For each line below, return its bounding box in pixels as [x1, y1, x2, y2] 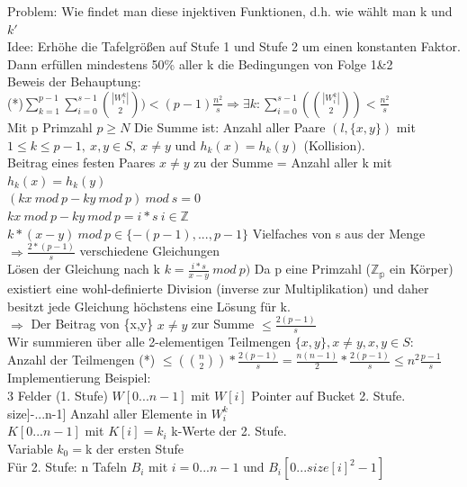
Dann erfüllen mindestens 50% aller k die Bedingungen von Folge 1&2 [7, 54, 393, 73]
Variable [7, 438, 53, 457]
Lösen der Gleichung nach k [7, 259, 160, 278]
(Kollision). [303, 135, 365, 154]
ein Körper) [389, 259, 454, 278]
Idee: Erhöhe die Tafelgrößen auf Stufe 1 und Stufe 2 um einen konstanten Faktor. [7, 37, 461, 56]
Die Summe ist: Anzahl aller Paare [134, 117, 326, 136]
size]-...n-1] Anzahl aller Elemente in [7, 403, 207, 422]
